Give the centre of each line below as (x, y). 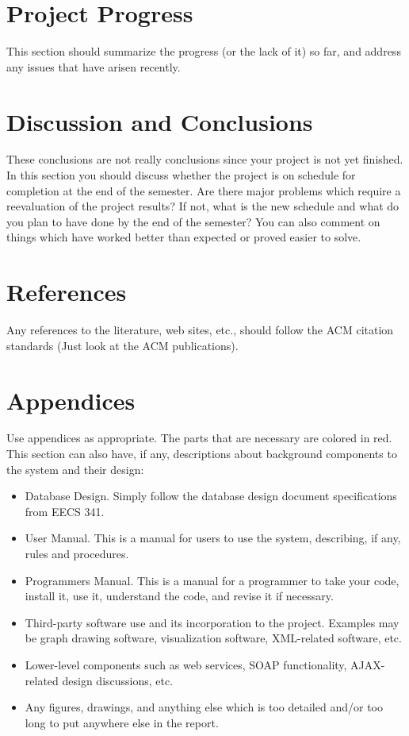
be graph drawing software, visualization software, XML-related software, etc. (213, 638)
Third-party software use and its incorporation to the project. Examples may (212, 622)
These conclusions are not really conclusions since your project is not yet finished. (205, 159)
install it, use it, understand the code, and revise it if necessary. (179, 596)
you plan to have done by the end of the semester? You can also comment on (193, 221)
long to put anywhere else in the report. (122, 722)
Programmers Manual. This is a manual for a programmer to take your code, (212, 580)
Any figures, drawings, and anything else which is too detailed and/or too (204, 707)
